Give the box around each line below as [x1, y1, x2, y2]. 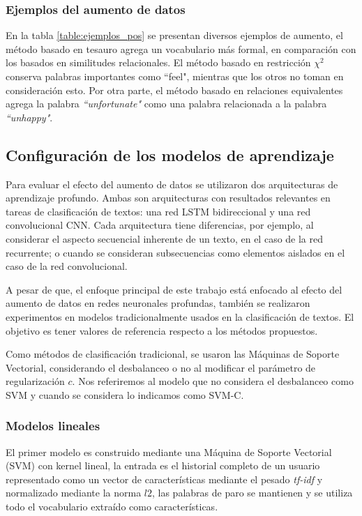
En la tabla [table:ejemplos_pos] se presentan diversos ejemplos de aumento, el [6, 28, 343, 43]
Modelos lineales [6, 417, 100, 434]
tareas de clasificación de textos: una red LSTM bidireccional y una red [6, 204, 311, 218]
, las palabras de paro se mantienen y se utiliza [152, 485, 353, 500]
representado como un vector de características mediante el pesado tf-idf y [6, 471, 323, 486]
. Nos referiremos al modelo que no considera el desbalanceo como [72, 374, 354, 388]
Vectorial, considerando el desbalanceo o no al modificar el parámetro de [6, 360, 316, 374]
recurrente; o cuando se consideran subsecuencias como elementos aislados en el [6, 245, 345, 259]
